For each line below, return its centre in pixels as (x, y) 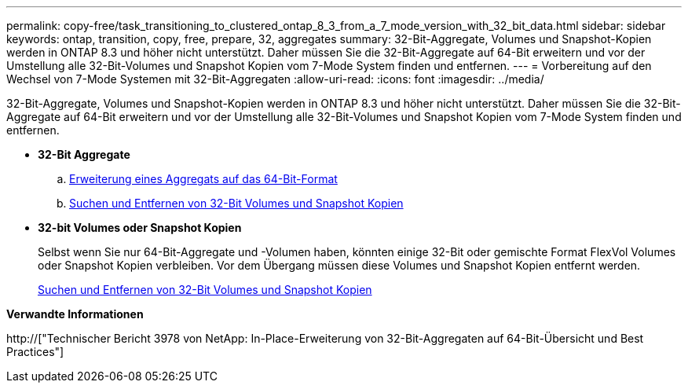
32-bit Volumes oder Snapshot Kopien (140, 228)
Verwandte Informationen (75, 314)
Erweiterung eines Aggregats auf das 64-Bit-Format (203, 179)
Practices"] (35, 352)
